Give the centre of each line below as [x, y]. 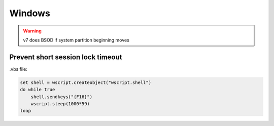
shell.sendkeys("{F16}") [62, 97]
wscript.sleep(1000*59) [60, 104]
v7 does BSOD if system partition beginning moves [76, 40]
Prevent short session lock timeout [66, 57]
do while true [38, 90]
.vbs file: [19, 69]
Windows [30, 13]
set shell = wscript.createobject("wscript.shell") [86, 82]
